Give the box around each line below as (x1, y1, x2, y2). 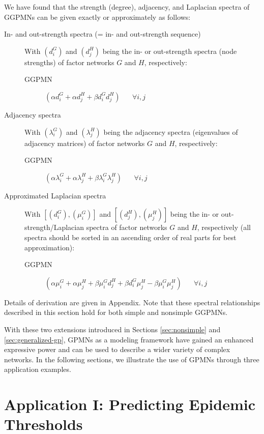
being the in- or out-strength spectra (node (102, 45, 237, 56)
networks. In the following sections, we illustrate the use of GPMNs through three (4, 354, 259, 364)
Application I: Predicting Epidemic (4, 394, 256, 415)
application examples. (4, 364, 71, 374)
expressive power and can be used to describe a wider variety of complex (4, 344, 230, 355)
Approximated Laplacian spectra (4, 190, 106, 200)
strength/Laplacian (24, 222, 84, 233)
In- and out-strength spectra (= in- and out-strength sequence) (4, 28, 201, 39)
